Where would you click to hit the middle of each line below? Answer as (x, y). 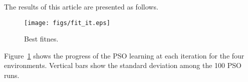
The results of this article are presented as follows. (81, 6)
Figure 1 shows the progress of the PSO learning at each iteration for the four (124, 55)
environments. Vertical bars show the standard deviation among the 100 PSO (123, 65)
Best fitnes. (41, 39)
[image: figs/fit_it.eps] (67, 23)
